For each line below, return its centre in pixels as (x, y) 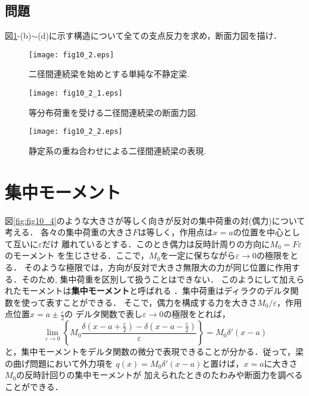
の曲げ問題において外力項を (59, 363)
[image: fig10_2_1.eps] (76, 93)
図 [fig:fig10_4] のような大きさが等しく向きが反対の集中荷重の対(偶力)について (155, 220)
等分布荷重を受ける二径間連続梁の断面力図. (113, 112)
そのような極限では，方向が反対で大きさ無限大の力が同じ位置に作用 (158, 267)
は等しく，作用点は (175, 232)
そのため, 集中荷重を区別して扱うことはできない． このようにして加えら (163, 279)
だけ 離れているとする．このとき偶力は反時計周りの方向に (156, 243)
